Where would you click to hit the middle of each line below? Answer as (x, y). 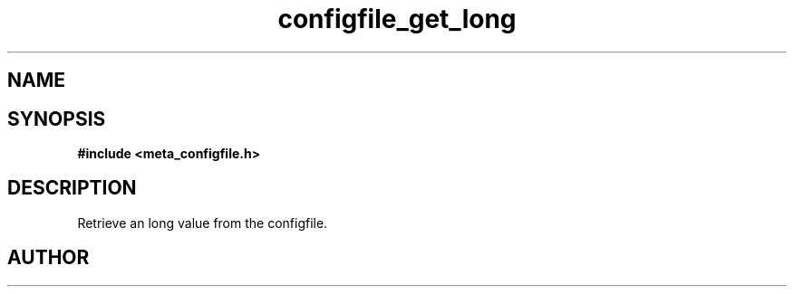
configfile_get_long (397, 19)
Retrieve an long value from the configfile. (203, 223)
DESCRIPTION (72, 188)
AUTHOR (48, 258)
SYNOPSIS (57, 119)
